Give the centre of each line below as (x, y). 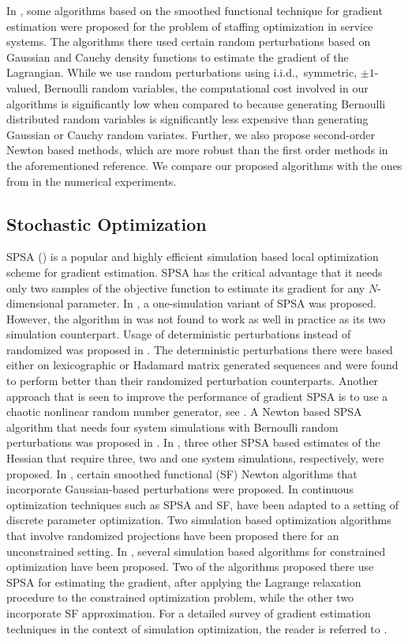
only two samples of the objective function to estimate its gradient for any (186, 287)
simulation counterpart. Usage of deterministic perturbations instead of (179, 334)
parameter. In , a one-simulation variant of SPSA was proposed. (222, 303)
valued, (24, 87)
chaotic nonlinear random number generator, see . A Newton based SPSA (184, 412)
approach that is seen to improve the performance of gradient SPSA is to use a (197, 396)
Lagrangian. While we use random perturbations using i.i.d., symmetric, (182, 72)
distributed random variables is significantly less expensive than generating (187, 119)
